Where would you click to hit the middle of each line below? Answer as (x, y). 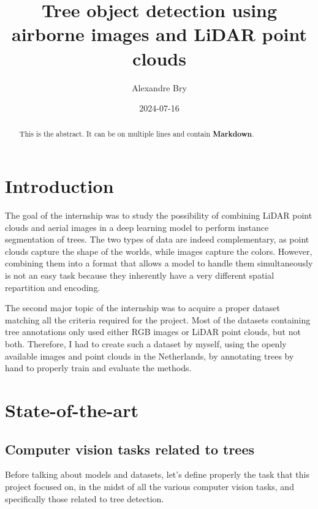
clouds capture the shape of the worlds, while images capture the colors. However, (159, 251)
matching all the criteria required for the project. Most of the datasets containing (158, 319)
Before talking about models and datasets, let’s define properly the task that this (157, 474)
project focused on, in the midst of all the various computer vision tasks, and (150, 486)
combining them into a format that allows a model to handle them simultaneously (159, 263)
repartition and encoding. (53, 287)
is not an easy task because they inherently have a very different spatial (140, 275)
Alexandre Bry (159, 87)
